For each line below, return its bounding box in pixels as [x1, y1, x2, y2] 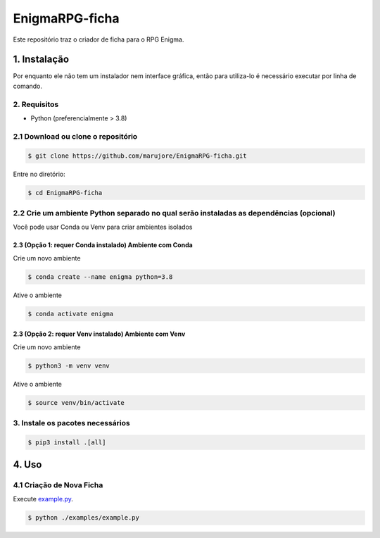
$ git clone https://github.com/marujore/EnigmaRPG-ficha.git [27, 151, 247, 160]
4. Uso [13, 458, 42, 471]
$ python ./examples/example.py [27, 514, 140, 522]
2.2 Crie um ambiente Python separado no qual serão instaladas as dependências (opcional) [13, 208, 336, 218]
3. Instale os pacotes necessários [13, 418, 130, 427]
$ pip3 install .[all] [27, 438, 106, 446]
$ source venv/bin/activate [27, 399, 125, 406]
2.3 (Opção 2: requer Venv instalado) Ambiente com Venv [13, 330, 186, 338]
